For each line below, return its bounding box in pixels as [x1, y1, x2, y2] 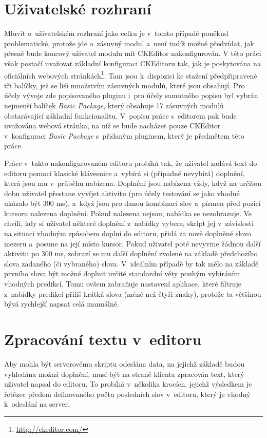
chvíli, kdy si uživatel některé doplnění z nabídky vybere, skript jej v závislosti [4, 218, 254, 228]
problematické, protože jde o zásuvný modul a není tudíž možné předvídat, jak [4, 37, 254, 48]
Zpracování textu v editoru [4, 329, 202, 349]
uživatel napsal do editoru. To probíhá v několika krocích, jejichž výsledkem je [4, 378, 252, 389]
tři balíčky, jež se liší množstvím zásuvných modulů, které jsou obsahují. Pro [4, 80, 245, 90]
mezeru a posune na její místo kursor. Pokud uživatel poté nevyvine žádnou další [4, 238, 261, 249]
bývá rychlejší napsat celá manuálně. [4, 298, 119, 309]
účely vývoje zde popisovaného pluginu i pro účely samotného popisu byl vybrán [4, 90, 258, 101]
